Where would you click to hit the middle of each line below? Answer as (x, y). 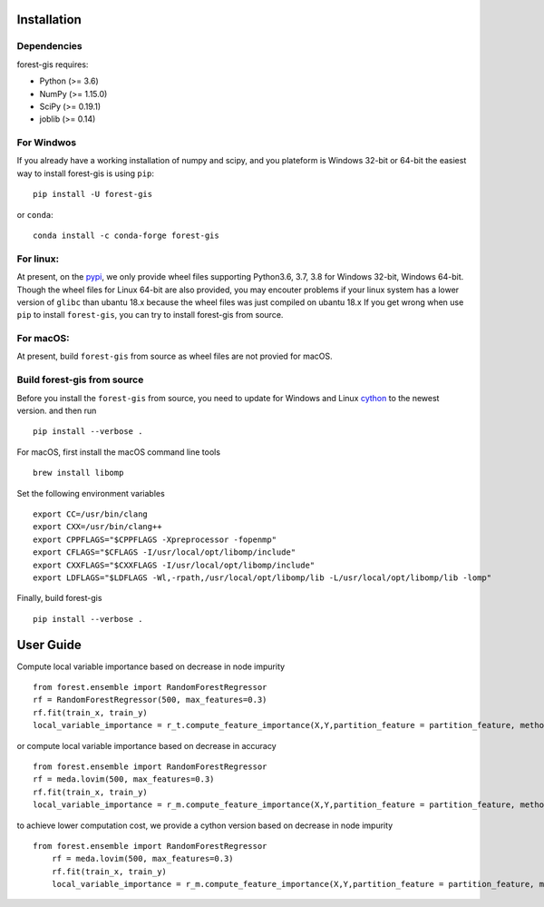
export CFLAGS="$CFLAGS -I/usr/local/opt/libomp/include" (165, 552)
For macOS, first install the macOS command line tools (119, 452)
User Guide (49, 645)
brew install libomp (78, 473)
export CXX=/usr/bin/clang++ (97, 527)
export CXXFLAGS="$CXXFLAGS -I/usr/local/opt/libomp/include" (174, 565)
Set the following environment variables (91, 493)
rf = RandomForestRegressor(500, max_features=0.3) (150, 700)
